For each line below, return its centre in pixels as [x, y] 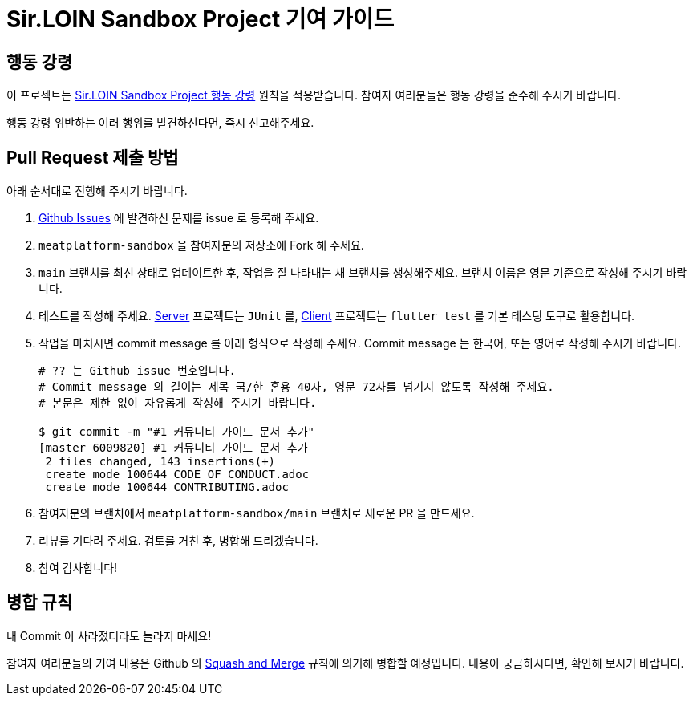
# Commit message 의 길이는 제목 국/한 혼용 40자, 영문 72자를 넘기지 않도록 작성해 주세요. [296, 387]
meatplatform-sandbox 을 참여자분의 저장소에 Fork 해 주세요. [201, 245]
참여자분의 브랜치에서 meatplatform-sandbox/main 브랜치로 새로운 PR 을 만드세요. [257, 513]
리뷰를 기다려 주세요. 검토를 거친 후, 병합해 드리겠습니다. [178, 541]
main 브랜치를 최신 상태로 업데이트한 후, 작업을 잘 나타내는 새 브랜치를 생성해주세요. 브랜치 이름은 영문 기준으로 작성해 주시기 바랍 [363, 273]
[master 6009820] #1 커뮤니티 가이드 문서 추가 [173, 448]
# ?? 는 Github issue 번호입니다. [137, 371]
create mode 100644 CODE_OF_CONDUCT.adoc [177, 475]
